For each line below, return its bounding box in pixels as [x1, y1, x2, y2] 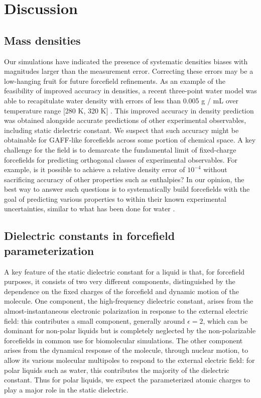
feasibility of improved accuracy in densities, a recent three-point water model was [4, 85, 257, 96]
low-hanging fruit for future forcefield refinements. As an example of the [4, 75, 225, 86]
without [203, 164, 227, 175]
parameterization [4, 242, 94, 258]
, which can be [203, 315, 248, 326]
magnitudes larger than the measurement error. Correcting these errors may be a [4, 66, 253, 76]
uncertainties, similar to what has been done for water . [4, 203, 175, 214]
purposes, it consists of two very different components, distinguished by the [4, 276, 235, 287]
